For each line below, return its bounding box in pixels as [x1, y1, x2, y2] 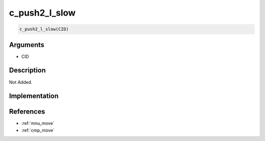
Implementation [9, 92, 59, 100]
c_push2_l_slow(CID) [19, 26, 69, 32]
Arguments [9, 41, 45, 49]
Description [9, 66, 46, 74]
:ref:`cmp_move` [21, 127, 55, 133]
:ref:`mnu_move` [21, 120, 54, 126]
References [9, 108, 45, 116]
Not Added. [9, 79, 33, 85]
